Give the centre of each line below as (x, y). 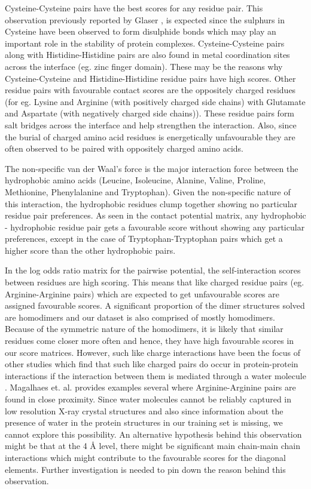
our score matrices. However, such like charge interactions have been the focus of (153, 352)
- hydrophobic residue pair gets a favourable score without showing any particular (155, 227)
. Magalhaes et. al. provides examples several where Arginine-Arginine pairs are (150, 387)
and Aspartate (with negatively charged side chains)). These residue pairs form (150, 113)
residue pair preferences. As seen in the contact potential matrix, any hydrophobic (155, 215)
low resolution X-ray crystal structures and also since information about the (144, 410)
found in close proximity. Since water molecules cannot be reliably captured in (148, 399)
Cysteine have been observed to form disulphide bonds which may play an (141, 31)
